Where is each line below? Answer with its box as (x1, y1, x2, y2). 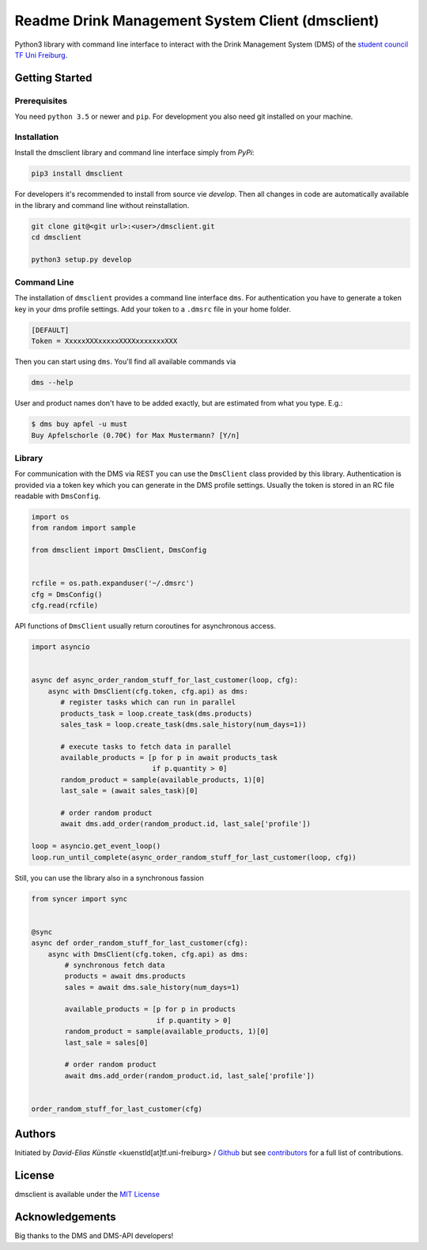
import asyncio (31, 643, 90, 651)
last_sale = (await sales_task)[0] (60, 787, 198, 795)
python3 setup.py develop (31, 255, 132, 264)
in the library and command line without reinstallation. (14, 200, 190, 210)
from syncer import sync (31, 894, 128, 903)
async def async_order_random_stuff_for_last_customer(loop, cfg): (31, 676, 299, 685)
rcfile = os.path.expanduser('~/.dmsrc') (31, 579, 195, 588)
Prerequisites (14, 95, 67, 106)
